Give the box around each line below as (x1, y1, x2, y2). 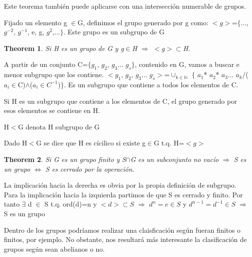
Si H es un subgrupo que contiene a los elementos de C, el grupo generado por (4, 96, 237, 106)
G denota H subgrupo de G (18, 121, 100, 131)
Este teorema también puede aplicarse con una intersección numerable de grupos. (4, 1, 246, 11)
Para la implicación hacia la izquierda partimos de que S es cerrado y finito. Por (4, 189, 243, 199)
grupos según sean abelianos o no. (4, 243, 105, 254)
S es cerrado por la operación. (45, 163, 135, 174)
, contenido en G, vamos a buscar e (135, 59, 239, 69)
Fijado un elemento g (4, 17, 67, 27)
